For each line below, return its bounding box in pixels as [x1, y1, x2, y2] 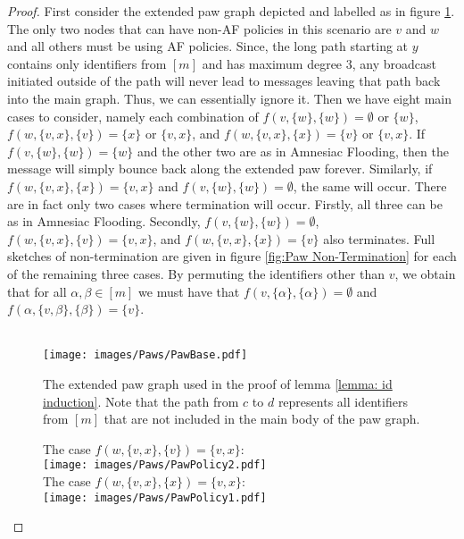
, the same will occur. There [293, 176, 447, 195]
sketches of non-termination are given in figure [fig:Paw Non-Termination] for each [7, 247, 457, 265]
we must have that [138, 282, 240, 300]
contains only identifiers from [7, 54, 167, 72]
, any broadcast [352, 54, 436, 72]
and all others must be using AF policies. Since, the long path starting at [7, 37, 409, 55]
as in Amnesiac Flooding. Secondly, [7, 212, 201, 231]
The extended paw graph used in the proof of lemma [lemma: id [43, 374, 393, 392]
